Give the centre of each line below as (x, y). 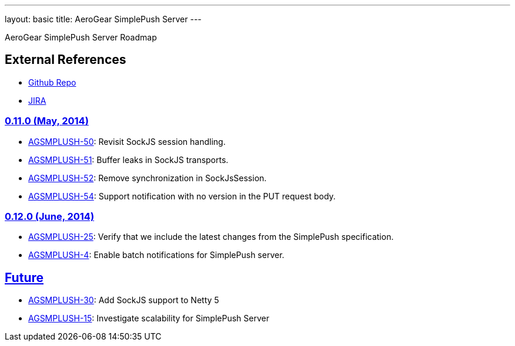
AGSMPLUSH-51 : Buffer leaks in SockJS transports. (128, 160)
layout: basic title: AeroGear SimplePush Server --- (103, 19)
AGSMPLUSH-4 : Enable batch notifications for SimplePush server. (156, 255)
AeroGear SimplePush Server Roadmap (81, 37)
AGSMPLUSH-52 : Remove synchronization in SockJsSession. (148, 178)
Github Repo (52, 82)
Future (24, 277)
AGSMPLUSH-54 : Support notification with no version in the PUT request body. (182, 196)
